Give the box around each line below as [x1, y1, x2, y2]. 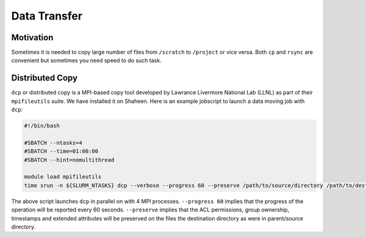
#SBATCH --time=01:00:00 [24, 148, 99, 155]
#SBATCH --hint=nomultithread [24, 156, 115, 163]
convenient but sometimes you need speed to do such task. [11, 57, 162, 64]
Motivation [11, 32, 54, 43]
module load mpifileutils [24, 174, 102, 180]
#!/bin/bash [24, 122, 60, 129]
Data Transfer [11, 9, 82, 23]
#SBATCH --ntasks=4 [24, 139, 82, 146]
